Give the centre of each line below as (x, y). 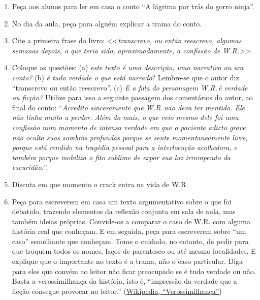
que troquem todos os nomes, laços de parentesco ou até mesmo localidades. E (134, 251)
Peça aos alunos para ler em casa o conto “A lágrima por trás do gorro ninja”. (133, 6)
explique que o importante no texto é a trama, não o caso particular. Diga (127, 261)
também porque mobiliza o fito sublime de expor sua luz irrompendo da (121, 157)
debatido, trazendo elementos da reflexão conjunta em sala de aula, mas (124, 211)
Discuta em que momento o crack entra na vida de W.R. (100, 184)
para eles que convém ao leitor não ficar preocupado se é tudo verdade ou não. (134, 271)
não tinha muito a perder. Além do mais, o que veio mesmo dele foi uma (125, 117)
